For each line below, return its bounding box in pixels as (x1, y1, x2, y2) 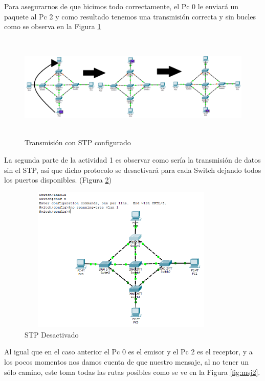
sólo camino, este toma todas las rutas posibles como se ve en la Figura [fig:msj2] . (4, 366, 260, 377)
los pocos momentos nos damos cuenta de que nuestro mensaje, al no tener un (4, 356, 249, 367)
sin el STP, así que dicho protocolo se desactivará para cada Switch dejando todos (4, 164, 261, 175)
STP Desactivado (25, 329, 79, 340)
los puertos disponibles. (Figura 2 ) (4, 174, 112, 185)
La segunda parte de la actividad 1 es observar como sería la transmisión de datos (4, 154, 261, 165)
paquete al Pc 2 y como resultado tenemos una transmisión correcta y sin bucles (4, 11, 256, 21)
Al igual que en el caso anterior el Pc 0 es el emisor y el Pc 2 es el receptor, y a (4, 346, 253, 357)
